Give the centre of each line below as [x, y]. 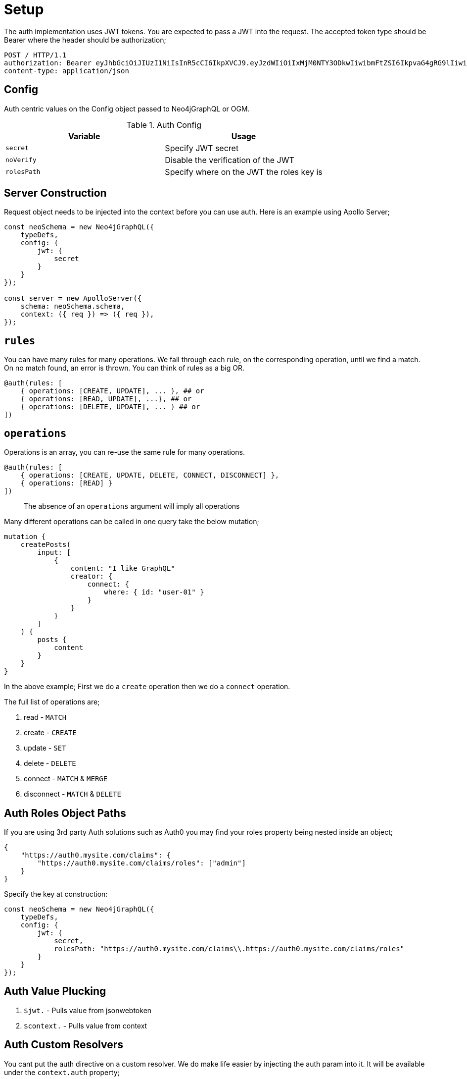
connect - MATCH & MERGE [66, 779]
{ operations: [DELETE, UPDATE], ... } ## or [110, 407]
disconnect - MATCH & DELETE [72, 794]
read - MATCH [45, 717]
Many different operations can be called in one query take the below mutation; [132, 522]
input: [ [54, 553]
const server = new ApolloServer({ [73, 298]
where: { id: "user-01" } [154, 592]
